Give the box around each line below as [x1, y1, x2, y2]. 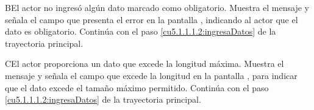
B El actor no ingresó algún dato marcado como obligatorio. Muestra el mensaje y [5, 1, 309, 13]
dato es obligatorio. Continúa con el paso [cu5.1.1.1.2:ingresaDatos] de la [5, 25, 276, 38]
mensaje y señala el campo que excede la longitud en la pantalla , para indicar [5, 69, 298, 81]
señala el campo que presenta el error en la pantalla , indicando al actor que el [5, 13, 298, 26]
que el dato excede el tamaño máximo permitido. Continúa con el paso [5, 81, 269, 94]
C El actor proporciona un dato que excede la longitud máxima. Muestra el [5, 57, 284, 70]
